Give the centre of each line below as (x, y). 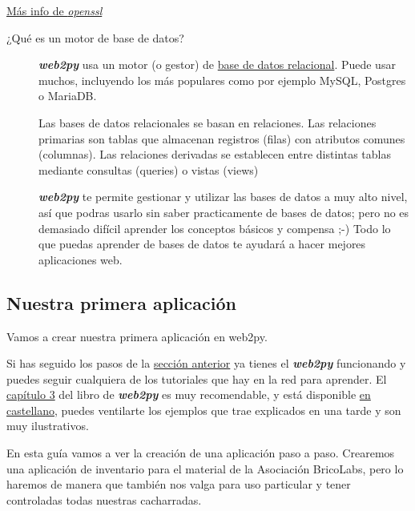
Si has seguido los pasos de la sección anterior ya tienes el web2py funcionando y (206, 363)
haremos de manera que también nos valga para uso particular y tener (179, 484)
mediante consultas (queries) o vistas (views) (149, 169)
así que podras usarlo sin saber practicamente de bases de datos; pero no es (224, 212)
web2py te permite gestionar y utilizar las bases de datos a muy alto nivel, (223, 197)
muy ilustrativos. (48, 426)
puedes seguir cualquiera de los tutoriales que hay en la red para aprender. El (197, 378)
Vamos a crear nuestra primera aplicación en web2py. (137, 336)
